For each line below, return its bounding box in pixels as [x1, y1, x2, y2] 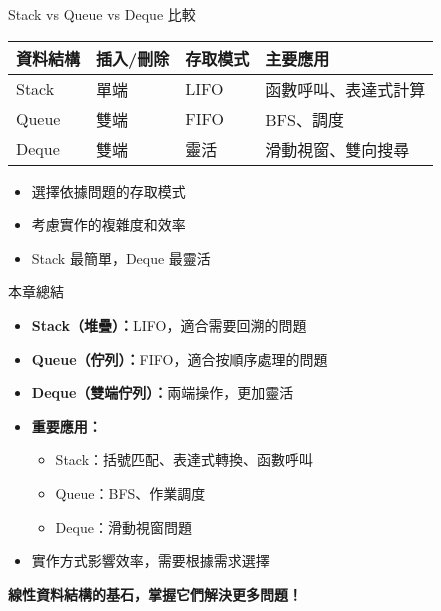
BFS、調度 [265, 107, 344, 131]
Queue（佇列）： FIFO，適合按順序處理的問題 [31, 348, 328, 369]
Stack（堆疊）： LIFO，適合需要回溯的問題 [31, 314, 307, 335]
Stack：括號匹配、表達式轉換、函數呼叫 [55, 449, 314, 470]
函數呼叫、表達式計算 [265, 77, 426, 101]
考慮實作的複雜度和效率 [31, 214, 186, 235]
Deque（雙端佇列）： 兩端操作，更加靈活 [31, 382, 294, 403]
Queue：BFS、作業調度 [55, 482, 206, 503]
